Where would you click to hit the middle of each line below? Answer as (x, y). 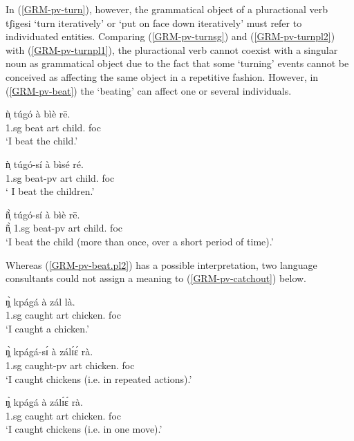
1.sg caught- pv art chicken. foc (70, 365)
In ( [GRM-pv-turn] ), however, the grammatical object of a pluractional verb (167, 9)
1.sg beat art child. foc (53, 127)
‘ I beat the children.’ (50, 191)
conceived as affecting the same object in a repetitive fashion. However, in (162, 76)
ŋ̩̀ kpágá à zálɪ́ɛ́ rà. (45, 402)
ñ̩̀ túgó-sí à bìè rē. (43, 214)
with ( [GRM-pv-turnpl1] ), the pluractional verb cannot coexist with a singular (172, 49)
